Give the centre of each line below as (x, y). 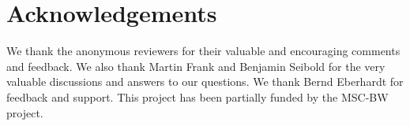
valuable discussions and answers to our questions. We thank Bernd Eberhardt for (205, 82)
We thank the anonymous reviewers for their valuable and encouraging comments (203, 51)
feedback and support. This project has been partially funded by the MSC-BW (197, 96)
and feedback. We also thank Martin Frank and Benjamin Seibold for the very (196, 66)
